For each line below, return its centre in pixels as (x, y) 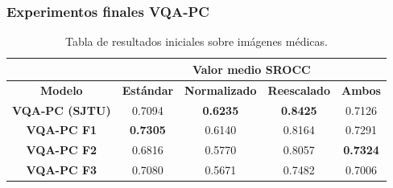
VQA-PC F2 (62, 150)
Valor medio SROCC (251, 69)
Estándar (148, 90)
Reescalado (299, 90)
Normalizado (221, 90)
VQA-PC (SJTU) (62, 110)
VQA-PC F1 (62, 130)
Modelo (62, 90)
